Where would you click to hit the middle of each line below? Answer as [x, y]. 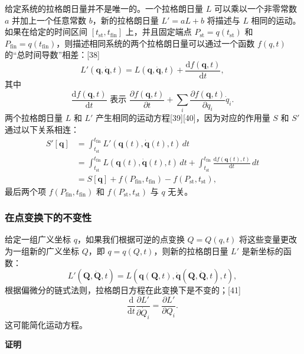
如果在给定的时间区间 [46, 32]
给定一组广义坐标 [38, 239]
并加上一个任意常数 [49, 20]
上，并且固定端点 [158, 32]
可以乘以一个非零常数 [255, 8]
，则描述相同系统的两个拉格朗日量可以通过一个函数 [156, 43]
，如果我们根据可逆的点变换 [131, 239]
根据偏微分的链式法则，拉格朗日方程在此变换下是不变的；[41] [123, 290]
